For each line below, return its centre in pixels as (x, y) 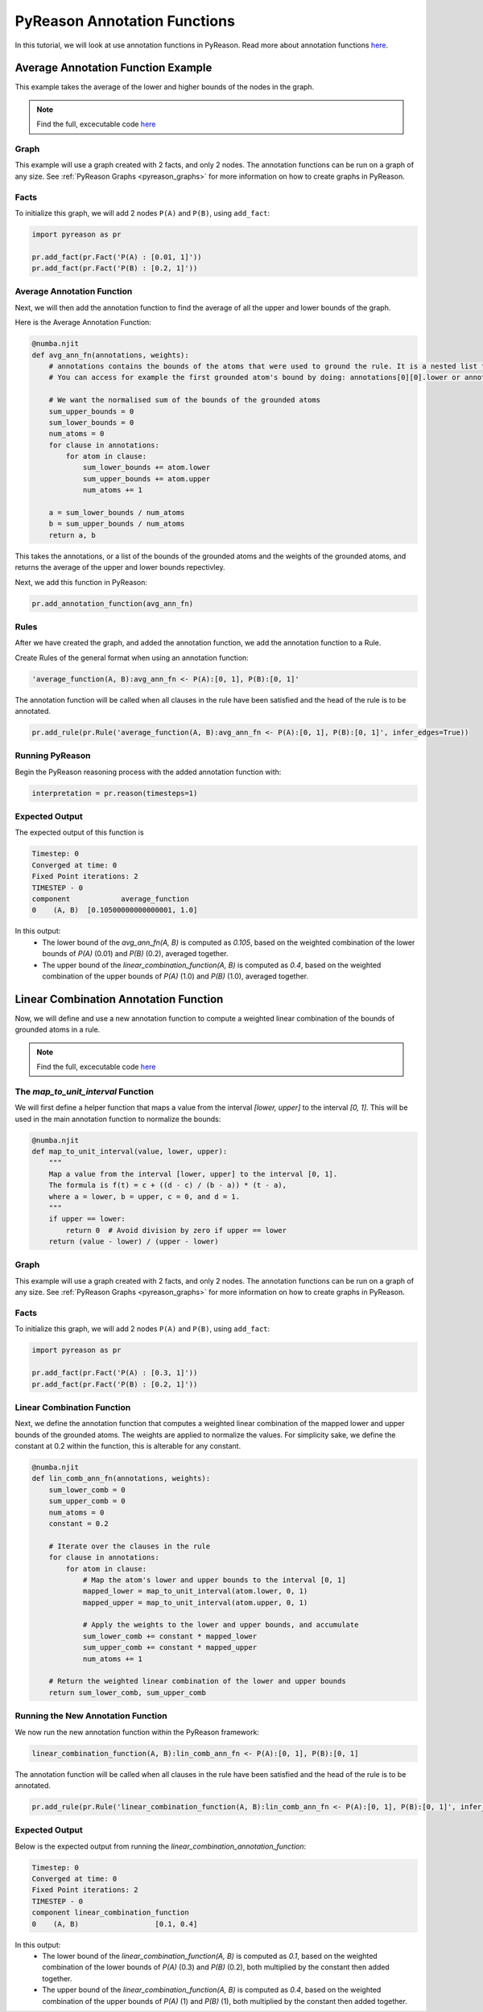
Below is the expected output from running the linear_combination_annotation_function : (161, 1846)
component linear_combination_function (110, 1913)
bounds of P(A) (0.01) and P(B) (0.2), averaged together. (135, 954)
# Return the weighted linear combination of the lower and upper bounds (197, 1681)
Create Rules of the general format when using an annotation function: (132, 658)
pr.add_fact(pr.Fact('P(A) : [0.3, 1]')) (115, 1373)
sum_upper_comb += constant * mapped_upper (170, 1647)
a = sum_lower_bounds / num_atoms (117, 513)
